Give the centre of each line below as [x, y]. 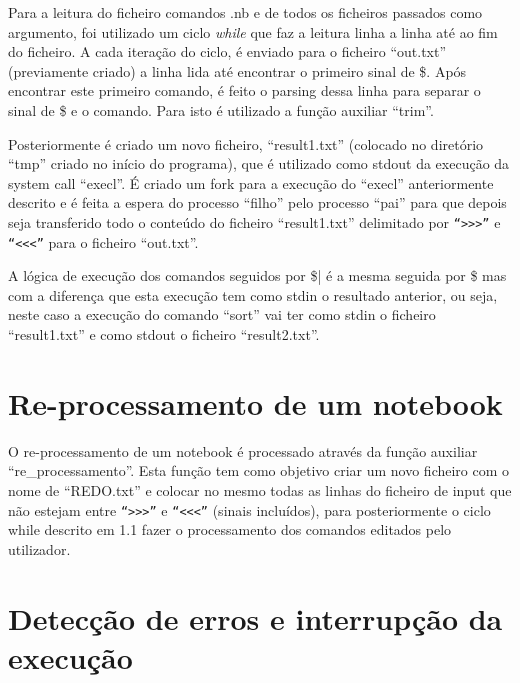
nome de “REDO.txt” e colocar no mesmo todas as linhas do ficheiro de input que [260, 489]
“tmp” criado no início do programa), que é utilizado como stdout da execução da [259, 163]
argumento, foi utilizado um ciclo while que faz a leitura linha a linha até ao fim [253, 31]
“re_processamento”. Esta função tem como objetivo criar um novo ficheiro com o [259, 470]
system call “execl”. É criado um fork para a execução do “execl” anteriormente [251, 182]
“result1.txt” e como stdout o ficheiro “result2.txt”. [164, 334]
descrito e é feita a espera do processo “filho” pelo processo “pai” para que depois [257, 202]
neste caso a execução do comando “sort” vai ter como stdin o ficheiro [222, 314]
